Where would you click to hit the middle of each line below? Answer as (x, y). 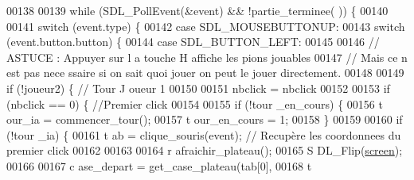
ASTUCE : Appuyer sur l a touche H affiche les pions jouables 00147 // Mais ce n (207, 57)
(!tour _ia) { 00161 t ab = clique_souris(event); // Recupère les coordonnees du (204, 134)
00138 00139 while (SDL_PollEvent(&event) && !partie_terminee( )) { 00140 (197, 10)
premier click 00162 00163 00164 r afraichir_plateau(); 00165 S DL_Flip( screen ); (205, 150)
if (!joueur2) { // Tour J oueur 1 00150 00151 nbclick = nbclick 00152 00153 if (198, 88)
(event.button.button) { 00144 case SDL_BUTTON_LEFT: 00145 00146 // (193, 42)
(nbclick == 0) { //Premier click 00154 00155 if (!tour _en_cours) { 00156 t (195, 103)
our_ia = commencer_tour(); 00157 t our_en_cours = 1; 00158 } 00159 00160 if (205, 119)
